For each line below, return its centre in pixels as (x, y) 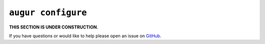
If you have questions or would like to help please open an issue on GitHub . (85, 36)
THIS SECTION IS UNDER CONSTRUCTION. (54, 27)
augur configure (48, 13)
